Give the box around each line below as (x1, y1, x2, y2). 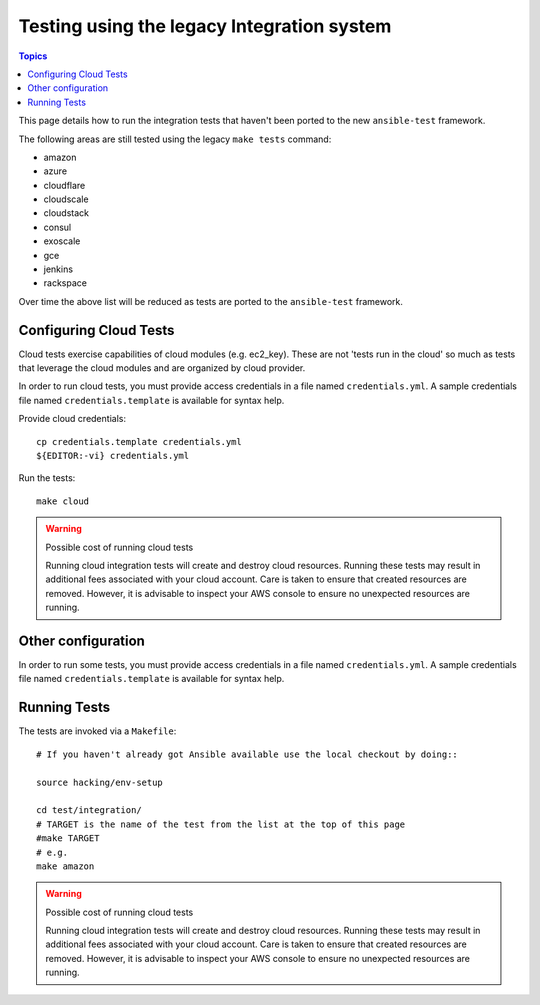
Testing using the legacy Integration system (18, 15, 392, 37)
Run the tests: (18, 472, 76, 484)
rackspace (43, 277, 87, 289)
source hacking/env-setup (36, 776, 164, 788)
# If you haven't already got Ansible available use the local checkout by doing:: (36, 748, 459, 760)
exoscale (43, 235, 81, 247)
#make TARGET (36, 833, 100, 844)
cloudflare (43, 179, 86, 191)
